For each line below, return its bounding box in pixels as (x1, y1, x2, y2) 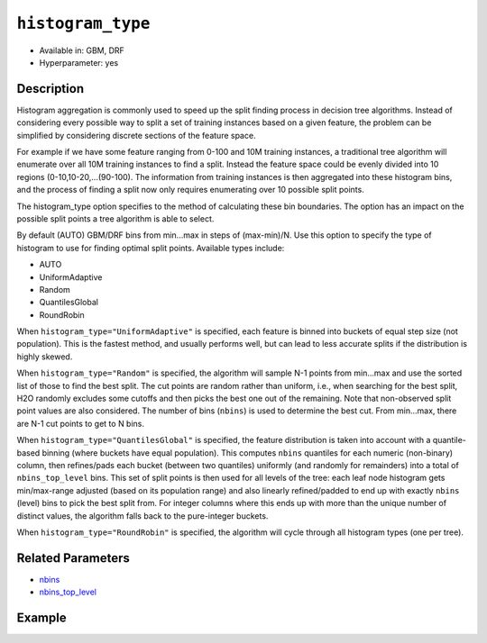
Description (16, 81, 85, 96)
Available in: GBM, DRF (39, 45, 125, 56)
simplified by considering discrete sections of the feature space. (16, 130, 256, 140)
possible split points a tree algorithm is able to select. (16, 213, 215, 224)
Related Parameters (16, 550, 131, 566)
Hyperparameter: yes (39, 57, 119, 68)
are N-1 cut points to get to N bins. (16, 418, 144, 429)
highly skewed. (16, 351, 73, 362)
